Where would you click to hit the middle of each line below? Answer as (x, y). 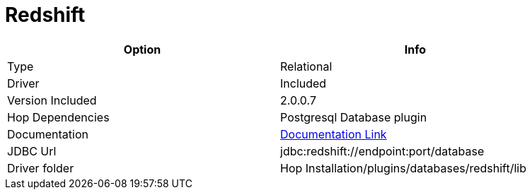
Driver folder (41, 168)
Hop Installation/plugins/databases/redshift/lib (403, 168)
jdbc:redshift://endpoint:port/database (382, 151)
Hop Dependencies (58, 117)
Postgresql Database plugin (354, 117)
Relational (306, 66)
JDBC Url (32, 151)
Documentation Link (334, 134)
